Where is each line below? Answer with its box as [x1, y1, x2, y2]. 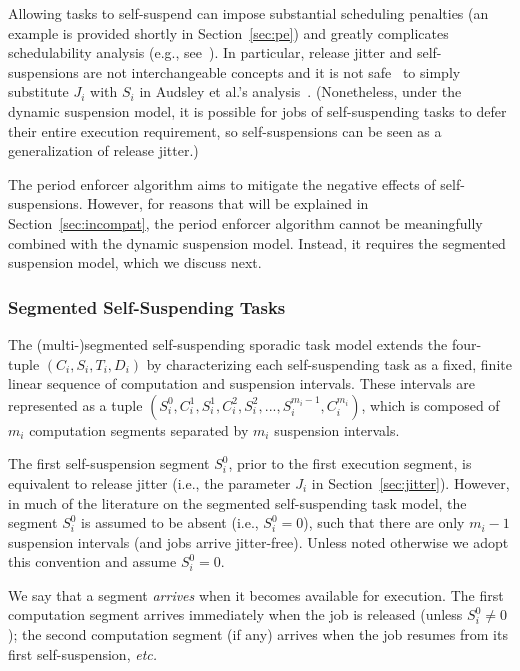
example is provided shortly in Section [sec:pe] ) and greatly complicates [8, 22, 449, 43]
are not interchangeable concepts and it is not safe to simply [83, 61, 461, 82]
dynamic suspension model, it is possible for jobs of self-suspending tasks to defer [8, 100, 507, 121]
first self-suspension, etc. [8, 643, 158, 664]
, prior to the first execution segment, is [228, 453, 472, 474]
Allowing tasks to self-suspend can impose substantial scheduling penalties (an [8, 3, 489, 23]
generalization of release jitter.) [8, 140, 199, 161]
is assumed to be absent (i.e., [81, 512, 259, 533]
